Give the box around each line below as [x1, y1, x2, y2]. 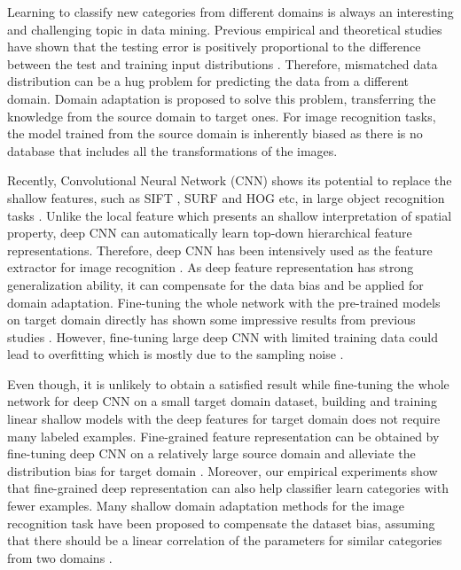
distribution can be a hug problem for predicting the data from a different [7, 72, 410, 90]
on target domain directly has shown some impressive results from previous [7, 310, 416, 329]
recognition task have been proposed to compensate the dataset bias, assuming [7, 513, 435, 532]
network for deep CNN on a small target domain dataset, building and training [7, 392, 437, 410]
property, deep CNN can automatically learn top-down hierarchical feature [7, 223, 412, 242]
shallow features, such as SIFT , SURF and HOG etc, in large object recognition [7, 188, 445, 207]
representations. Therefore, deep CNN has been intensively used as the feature [7, 240, 433, 259]
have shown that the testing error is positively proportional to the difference [7, 37, 421, 56]
